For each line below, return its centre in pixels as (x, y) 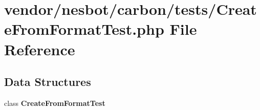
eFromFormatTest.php (84, 29)
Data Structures (48, 82)
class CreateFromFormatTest (55, 103)
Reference (40, 49)
